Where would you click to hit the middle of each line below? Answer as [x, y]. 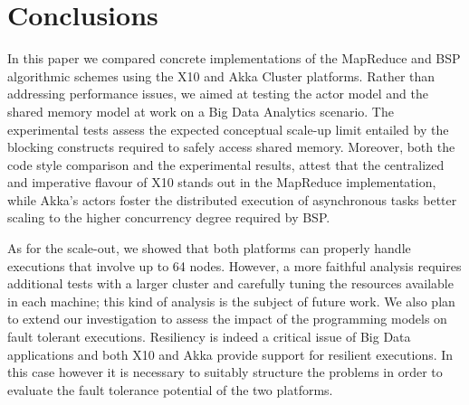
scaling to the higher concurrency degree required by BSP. [169, 217]
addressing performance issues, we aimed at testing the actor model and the [218, 94]
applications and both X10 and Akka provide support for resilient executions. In [230, 354]
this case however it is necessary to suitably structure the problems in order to [225, 372]
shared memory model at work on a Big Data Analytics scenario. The [201, 111]
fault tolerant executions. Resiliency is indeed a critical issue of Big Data [209, 337]
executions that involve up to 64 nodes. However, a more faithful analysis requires [234, 265]
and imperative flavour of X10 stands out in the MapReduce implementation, [222, 182]
